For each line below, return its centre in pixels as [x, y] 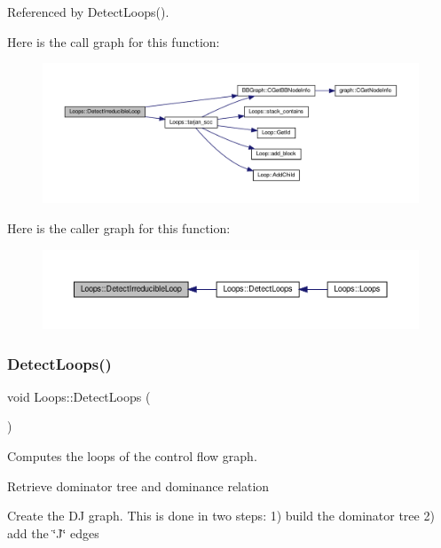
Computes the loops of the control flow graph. [132, 456]
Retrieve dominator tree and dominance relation [138, 485]
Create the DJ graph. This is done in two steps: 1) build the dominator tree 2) [221, 516]
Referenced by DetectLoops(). [88, 12]
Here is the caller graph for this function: [119, 227]
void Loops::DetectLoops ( [79, 396]
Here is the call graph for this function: [114, 41]
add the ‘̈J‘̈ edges [53, 532]
